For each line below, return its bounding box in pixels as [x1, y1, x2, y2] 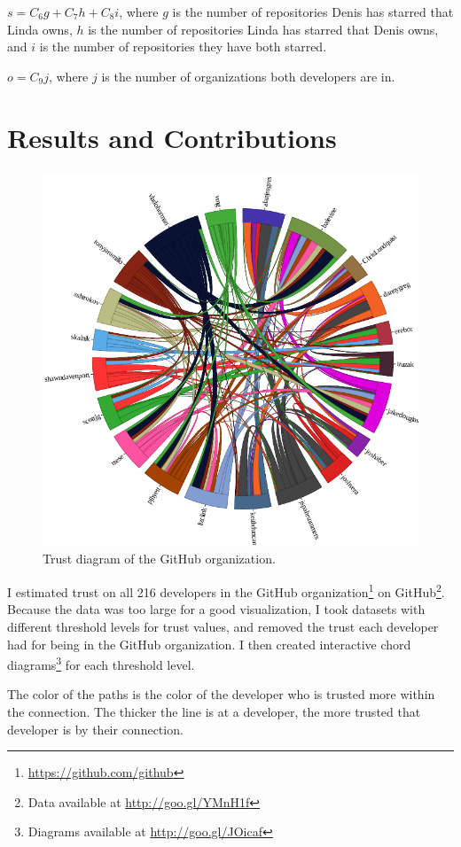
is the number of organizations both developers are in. [101, 66, 395, 85]
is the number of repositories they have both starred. [39, 37, 327, 56]
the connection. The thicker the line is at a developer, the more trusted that [7, 702, 421, 720]
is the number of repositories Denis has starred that [172, 3, 454, 20]
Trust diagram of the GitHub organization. [43, 549, 276, 568]
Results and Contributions [7, 119, 337, 155]
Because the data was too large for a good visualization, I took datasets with [7, 600, 426, 618]
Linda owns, [7, 19, 73, 38]
